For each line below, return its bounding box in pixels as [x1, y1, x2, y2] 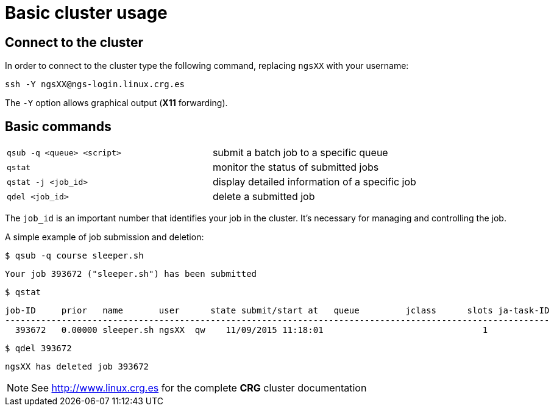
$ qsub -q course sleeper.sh [5, 251, 144, 261]
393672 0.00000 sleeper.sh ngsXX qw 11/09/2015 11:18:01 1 [15, 325, 488, 335]
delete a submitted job [212, 190, 315, 203]
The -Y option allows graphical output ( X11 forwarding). [5, 98, 228, 109]
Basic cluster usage [5, 2, 168, 23]
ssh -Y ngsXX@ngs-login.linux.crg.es [5, 79, 185, 90]
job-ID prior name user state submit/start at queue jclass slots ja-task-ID [5, 306, 550, 316]
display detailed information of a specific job [212, 176, 416, 188]
